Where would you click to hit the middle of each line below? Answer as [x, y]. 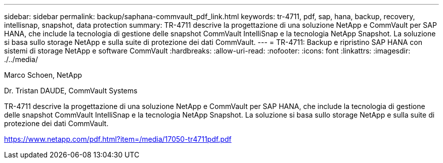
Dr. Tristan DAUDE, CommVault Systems [71, 91]
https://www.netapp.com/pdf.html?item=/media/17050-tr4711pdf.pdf [118, 139]
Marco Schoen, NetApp [43, 75]
